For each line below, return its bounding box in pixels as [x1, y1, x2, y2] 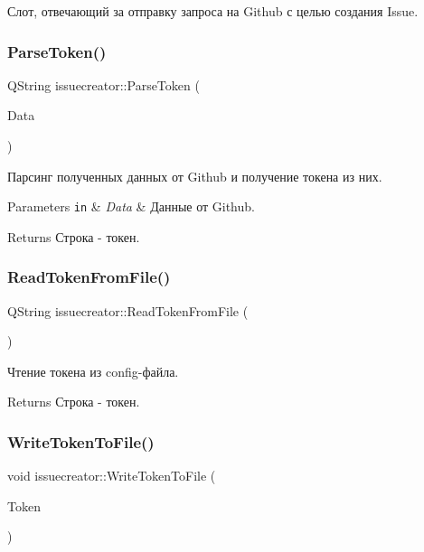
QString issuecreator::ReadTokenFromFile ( [7, 301, 249, 320]
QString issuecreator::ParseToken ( [7, 75, 200, 94]
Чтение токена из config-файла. [7, 361, 179, 380]
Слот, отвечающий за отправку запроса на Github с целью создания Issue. [7, 2, 419, 20]
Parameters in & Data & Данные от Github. [7, 197, 255, 216]
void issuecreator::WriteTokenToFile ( [7, 466, 216, 485]
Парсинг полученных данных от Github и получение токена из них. [7, 166, 382, 185]
